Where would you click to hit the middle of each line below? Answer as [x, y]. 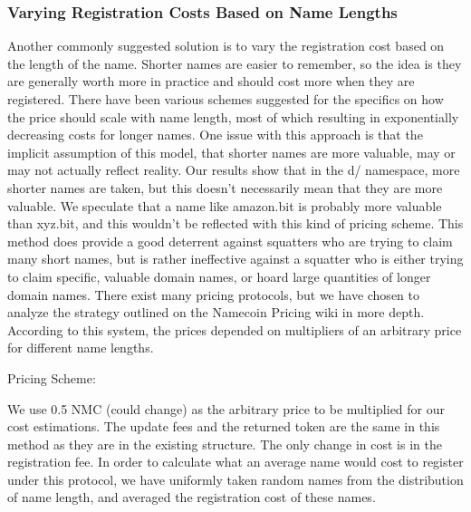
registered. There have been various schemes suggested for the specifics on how [226, 99]
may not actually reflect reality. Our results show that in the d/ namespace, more [234, 170]
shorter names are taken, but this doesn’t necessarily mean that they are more [225, 187]
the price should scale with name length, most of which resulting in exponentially [233, 116]
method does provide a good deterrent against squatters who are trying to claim [230, 241]
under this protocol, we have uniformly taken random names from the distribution [235, 479]
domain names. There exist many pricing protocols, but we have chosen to [213, 294]
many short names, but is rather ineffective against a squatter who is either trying [235, 259]
